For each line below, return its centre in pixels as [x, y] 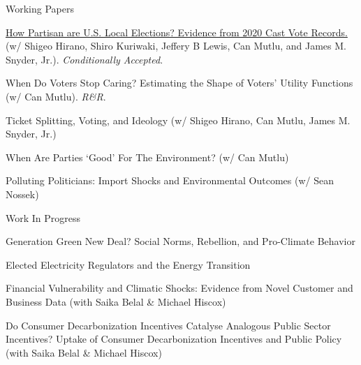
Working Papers [40, 8]
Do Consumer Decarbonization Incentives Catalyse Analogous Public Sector [168, 325]
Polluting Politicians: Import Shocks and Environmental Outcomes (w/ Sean [170, 180]
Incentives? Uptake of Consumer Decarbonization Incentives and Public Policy [174, 339]
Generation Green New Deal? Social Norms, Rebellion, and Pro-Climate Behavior [180, 241]
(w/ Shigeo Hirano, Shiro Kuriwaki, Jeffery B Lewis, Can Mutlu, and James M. [176, 46]
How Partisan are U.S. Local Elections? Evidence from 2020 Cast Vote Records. [177, 32]
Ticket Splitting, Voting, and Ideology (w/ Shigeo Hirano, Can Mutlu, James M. [178, 120]
